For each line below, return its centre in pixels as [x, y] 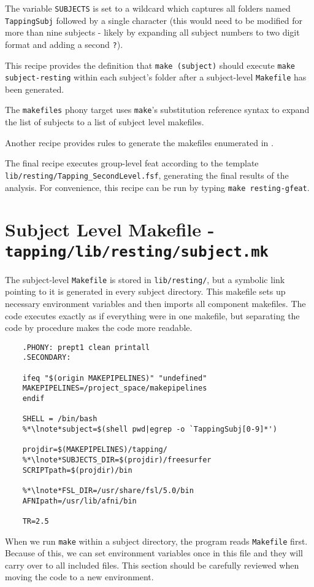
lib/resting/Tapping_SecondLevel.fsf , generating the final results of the [147, 175]
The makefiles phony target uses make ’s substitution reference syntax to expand [157, 110]
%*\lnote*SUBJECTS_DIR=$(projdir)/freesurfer [117, 460]
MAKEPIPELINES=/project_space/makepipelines [115, 388]
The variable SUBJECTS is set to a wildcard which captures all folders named [148, 8]
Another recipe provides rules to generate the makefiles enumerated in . [139, 142]
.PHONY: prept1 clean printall [86, 347]
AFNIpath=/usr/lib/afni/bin [79, 501]
